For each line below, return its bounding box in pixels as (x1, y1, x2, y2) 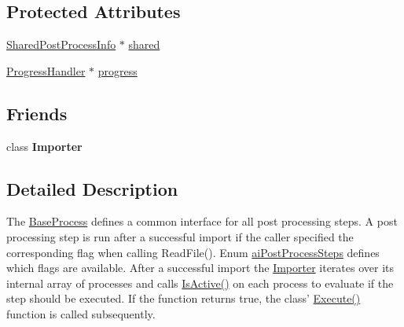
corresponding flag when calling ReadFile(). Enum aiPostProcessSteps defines (6, 244, 380, 260)
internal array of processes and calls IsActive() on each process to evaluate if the (6, 274, 394, 291)
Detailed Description (6, 176, 178, 200)
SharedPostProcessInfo (6, 36, 116, 53)
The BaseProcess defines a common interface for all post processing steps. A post (6, 213, 398, 230)
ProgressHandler (6, 62, 86, 79)
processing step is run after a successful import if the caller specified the (6, 228, 354, 244)
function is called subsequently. (6, 305, 156, 321)
